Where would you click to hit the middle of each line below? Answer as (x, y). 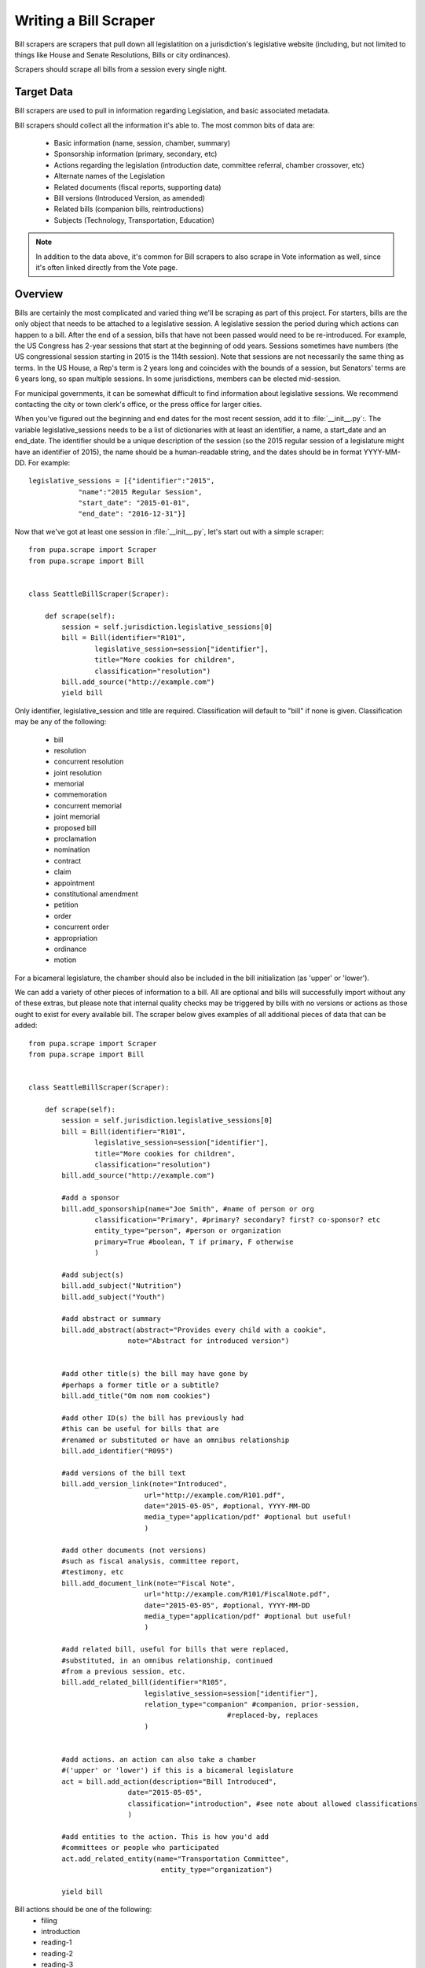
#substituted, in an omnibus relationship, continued (167, 1660)
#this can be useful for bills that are (140, 1429)
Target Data (44, 92)
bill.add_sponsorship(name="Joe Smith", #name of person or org (188, 1209)
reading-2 (57, 1953)
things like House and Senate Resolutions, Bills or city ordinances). (123, 54)
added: (26, 1025)
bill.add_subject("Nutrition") (122, 1286)
